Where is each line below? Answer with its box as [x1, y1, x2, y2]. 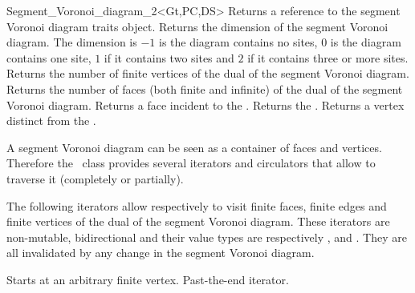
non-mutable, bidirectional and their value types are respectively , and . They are [6, 228, 407, 245]
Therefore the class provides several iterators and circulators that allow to [6, 155, 376, 171]
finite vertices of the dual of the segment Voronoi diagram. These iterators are [6, 213, 390, 230]
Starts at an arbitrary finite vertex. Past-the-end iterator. [6, 271, 289, 287]
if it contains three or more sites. [247, 49, 409, 66]
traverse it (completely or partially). [6, 170, 184, 187]
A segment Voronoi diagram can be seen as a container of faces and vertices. [6, 138, 382, 155]
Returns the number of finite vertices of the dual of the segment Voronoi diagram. [6, 65, 409, 82]
